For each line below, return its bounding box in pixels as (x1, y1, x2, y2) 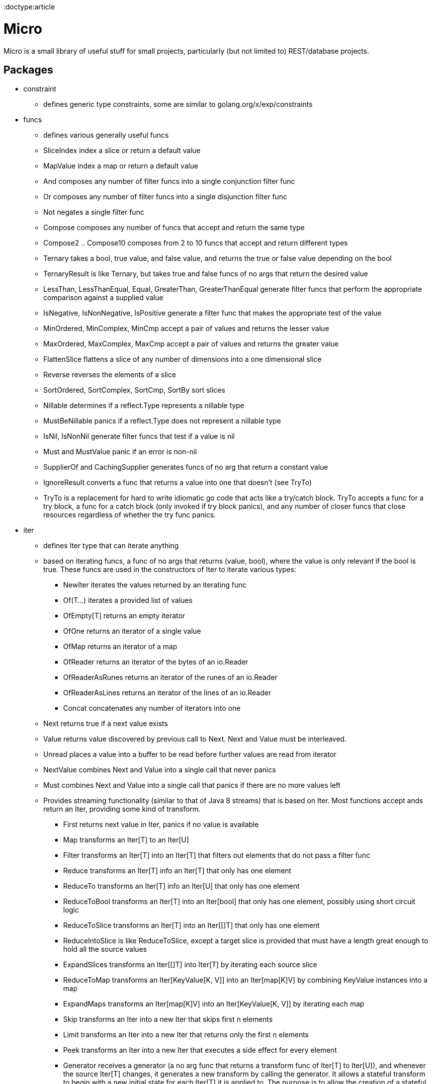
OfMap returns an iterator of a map (63, 642, 177, 651)
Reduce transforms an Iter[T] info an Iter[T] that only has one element (63, 866, 291, 875)
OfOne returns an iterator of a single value (63, 627, 201, 636)
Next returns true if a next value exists (43, 719, 168, 728)
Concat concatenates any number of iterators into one (63, 704, 241, 713)
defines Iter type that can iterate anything (43, 541, 179, 550)
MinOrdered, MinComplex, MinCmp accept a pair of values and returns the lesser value (43, 324, 329, 333)
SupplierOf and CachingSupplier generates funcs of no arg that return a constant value (43, 463, 328, 472)
